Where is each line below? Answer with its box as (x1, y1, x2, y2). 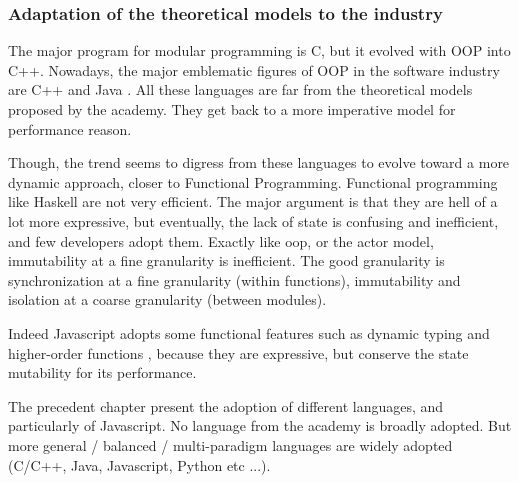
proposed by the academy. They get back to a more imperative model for (8, 99, 456, 119)
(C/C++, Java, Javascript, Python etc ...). (8, 454, 271, 475)
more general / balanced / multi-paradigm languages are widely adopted (8, 434, 453, 455)
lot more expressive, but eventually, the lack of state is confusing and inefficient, (8, 210, 499, 231)
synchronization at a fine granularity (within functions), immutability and (8, 269, 461, 290)
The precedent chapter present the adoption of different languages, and (8, 395, 444, 416)
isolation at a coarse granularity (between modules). (8, 289, 327, 310)
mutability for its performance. (8, 362, 197, 383)
